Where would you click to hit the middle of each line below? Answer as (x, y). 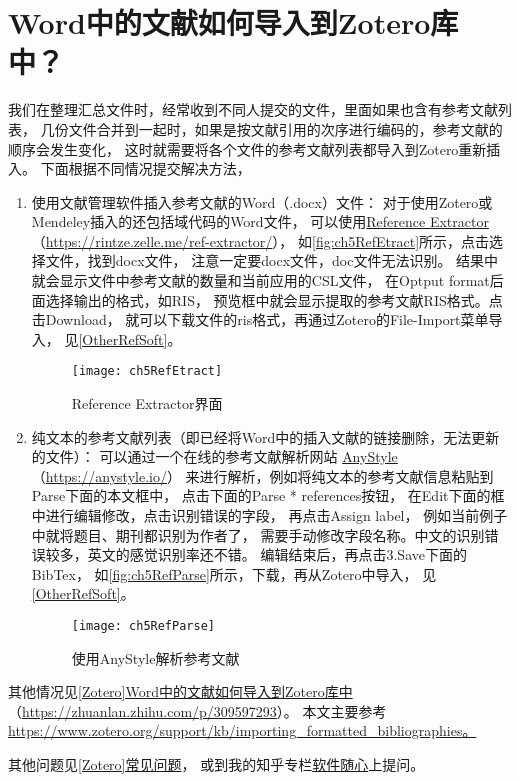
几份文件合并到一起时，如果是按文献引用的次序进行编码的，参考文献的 (271, 128)
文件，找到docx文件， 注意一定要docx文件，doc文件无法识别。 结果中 (272, 260)
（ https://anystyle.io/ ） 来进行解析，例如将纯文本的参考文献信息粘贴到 (262, 475)
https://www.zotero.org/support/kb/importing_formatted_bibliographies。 (242, 730)
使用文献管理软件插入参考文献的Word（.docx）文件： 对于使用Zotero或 (262, 201)
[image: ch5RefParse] (143, 626)
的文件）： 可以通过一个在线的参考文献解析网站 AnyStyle (214, 456)
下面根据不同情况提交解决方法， (145, 168)
